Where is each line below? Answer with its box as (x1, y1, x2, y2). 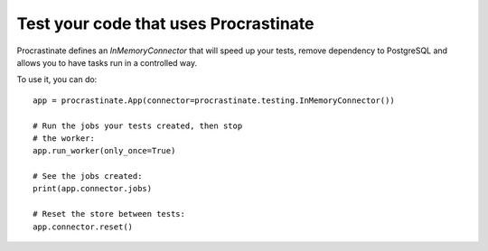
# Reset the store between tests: (33, 209, 185, 219)
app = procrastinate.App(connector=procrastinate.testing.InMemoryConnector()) (33, 95, 395, 106)
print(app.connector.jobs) (33, 183, 153, 194)
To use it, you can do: (16, 74, 98, 85)
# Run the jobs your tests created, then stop (33, 120, 243, 131)
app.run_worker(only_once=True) (33, 145, 176, 156)
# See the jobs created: (33, 172, 143, 181)
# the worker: (33, 133, 95, 144)
